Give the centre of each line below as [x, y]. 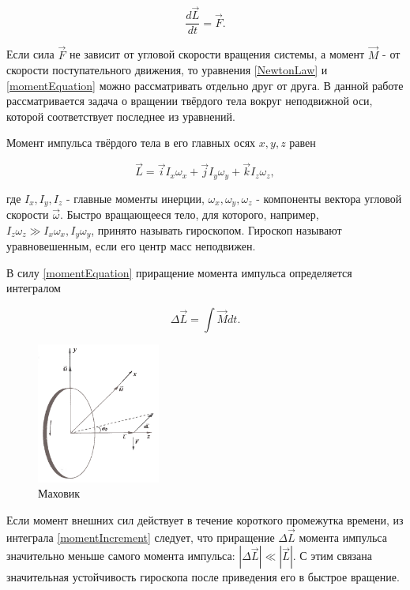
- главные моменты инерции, [135, 198]
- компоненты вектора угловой [329, 198]
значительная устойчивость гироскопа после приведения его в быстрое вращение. [203, 577]
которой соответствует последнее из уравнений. [121, 116]
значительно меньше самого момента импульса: [121, 556]
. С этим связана [333, 556]
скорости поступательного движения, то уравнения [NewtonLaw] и [167, 70]
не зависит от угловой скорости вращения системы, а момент [217, 54]
